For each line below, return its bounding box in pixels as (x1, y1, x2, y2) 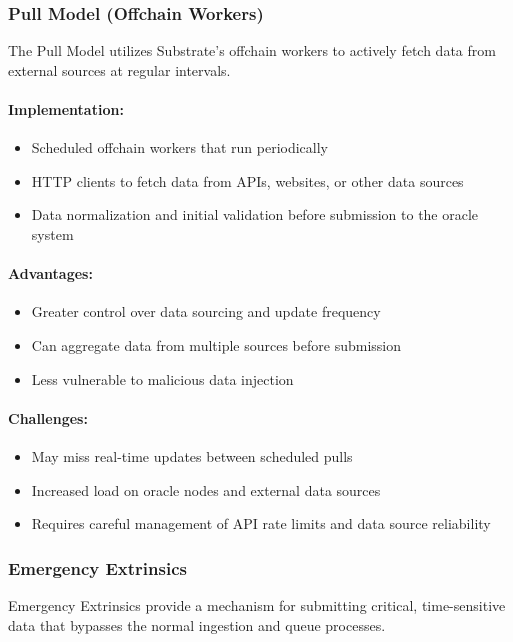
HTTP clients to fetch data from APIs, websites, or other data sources (31, 170, 464, 191)
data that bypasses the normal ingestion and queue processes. (8, 614, 386, 635)
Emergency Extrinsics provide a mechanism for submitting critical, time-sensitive (8, 594, 506, 615)
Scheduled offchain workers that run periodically (31, 137, 329, 158)
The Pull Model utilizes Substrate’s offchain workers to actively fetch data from (8, 40, 496, 61)
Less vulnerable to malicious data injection (31, 368, 294, 389)
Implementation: (8, 99, 124, 119)
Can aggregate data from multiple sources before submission (31, 334, 401, 355)
